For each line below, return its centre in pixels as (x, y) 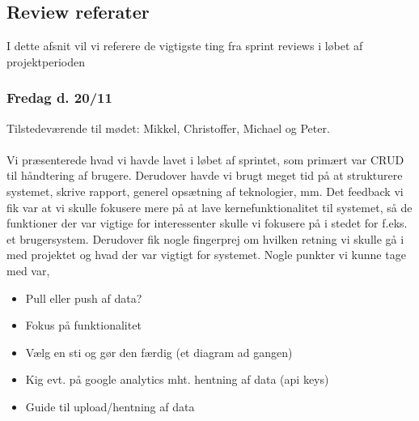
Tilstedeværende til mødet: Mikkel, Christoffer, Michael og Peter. (168, 128)
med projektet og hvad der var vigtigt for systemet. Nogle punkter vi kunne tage (206, 255)
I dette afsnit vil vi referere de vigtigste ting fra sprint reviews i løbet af (185, 46)
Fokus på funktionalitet (83, 325)
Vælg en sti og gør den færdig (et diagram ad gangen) (159, 352)
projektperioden (46, 61)
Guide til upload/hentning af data (110, 406)
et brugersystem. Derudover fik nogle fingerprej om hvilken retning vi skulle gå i (205, 238)
